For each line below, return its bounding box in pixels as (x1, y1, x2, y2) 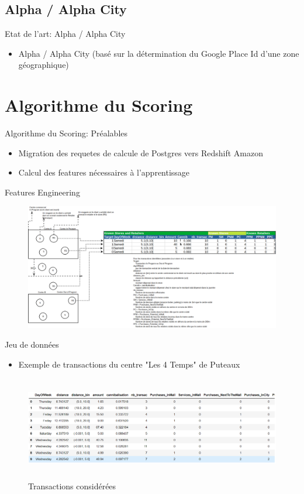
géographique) (18, 59, 69, 71)
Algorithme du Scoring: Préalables (5, 127, 128, 139)
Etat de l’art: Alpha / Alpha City (5, 28, 126, 40)
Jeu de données (5, 338, 59, 350)
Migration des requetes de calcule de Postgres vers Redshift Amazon (18, 146, 264, 159)
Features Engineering (5, 186, 80, 198)
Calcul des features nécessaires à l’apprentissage (18, 166, 190, 179)
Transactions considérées (28, 479, 116, 492)
